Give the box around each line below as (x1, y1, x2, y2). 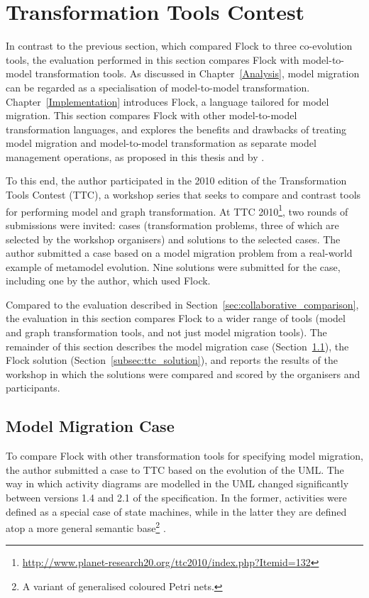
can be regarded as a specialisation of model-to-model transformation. (6, 79, 310, 94)
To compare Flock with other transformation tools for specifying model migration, (6, 448, 363, 463)
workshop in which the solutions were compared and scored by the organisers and (6, 366, 360, 381)
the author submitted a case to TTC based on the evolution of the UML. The (6, 462, 344, 477)
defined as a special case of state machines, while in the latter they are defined (6, 504, 347, 519)
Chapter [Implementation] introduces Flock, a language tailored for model (6, 94, 329, 109)
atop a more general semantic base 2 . (6, 519, 166, 535)
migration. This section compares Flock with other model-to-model (6, 108, 297, 123)
